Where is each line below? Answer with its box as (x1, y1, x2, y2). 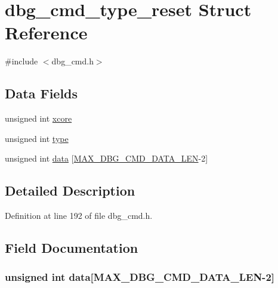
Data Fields (5, 84, 78, 103)
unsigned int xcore (5, 112, 72, 125)
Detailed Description (5, 181, 135, 200)
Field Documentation (5, 239, 138, 257)
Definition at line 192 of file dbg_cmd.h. (5, 209, 153, 222)
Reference (5, 20, 88, 45)
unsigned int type (5, 132, 69, 144)
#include (5, 55, 38, 67)
